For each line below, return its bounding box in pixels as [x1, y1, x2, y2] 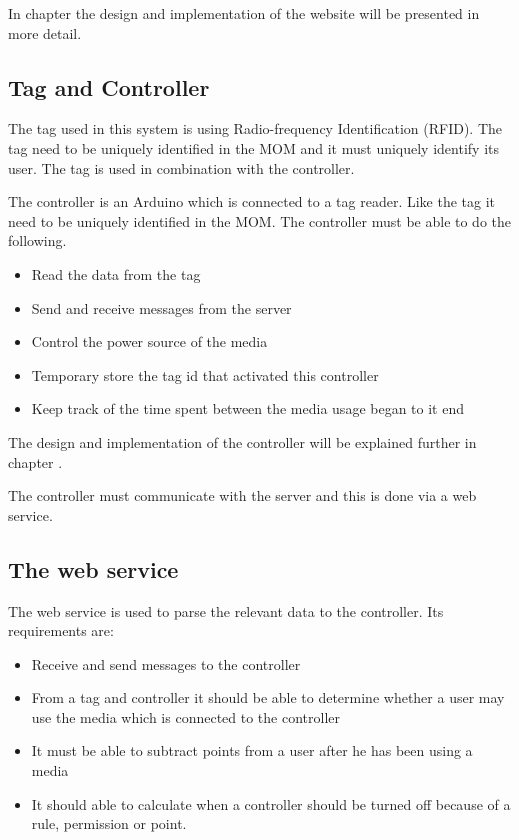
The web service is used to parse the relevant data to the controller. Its [8, 600, 444, 621]
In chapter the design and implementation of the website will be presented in [8, 3, 480, 23]
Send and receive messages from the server [31, 297, 292, 318]
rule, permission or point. [31, 813, 187, 834]
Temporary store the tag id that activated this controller [31, 364, 379, 385]
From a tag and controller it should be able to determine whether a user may [31, 687, 505, 708]
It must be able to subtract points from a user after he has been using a [31, 740, 473, 761]
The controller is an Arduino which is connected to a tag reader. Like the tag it [8, 191, 496, 212]
